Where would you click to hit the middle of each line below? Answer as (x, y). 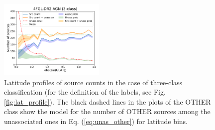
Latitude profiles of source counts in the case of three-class (93, 82)
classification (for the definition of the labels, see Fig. (85, 92)
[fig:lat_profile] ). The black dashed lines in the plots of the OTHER (107, 101)
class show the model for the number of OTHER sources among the (107, 111)
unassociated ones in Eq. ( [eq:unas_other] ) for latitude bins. (96, 121)
